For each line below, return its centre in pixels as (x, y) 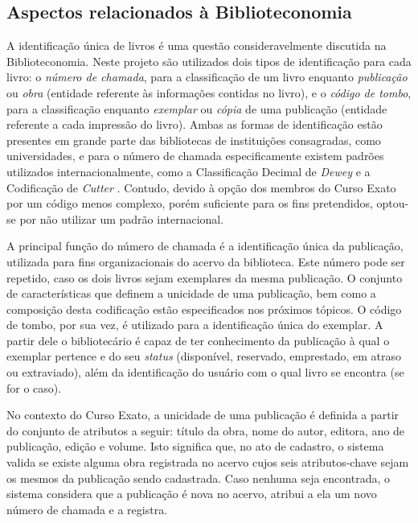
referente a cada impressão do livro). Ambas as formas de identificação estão (195, 124)
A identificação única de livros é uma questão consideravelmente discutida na (197, 45)
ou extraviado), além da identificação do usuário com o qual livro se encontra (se (205, 372)
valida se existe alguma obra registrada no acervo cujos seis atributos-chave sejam (208, 462)
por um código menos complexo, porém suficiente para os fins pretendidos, (190, 203)
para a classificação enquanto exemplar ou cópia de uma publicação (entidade (197, 108)
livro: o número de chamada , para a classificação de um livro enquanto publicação (207, 77)
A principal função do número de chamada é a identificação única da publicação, (205, 246)
